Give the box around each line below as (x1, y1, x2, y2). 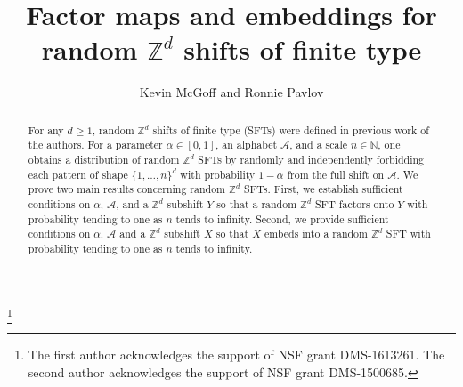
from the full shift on (287, 166, 385, 181)
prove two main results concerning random (28, 181, 226, 197)
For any (28, 122, 64, 137)
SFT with (386, 226, 431, 241)
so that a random (216, 196, 297, 211)
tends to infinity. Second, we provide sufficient (175, 211, 389, 226)
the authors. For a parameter (28, 137, 163, 152)
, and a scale (289, 137, 348, 152)
